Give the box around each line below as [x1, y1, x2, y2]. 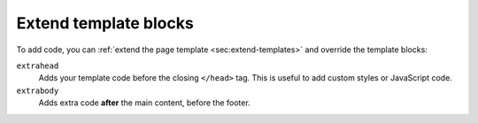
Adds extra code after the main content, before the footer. [38, 97, 251, 108]
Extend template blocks [16, 13, 194, 33]
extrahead [16, 60, 59, 71]
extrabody [16, 85, 59, 96]
